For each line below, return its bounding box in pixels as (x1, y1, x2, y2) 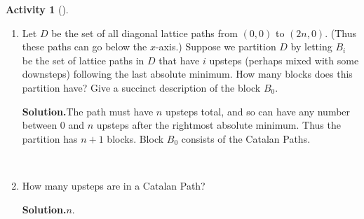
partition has (22, 131, 78, 146)
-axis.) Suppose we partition (155, 39, 276, 54)
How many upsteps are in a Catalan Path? (22, 178, 205, 192)
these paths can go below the (22, 39, 147, 54)
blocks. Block (107, 131, 164, 146)
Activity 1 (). (6, 2, 69, 16)
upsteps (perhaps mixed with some (209, 52, 359, 67)
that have (159, 52, 200, 67)
